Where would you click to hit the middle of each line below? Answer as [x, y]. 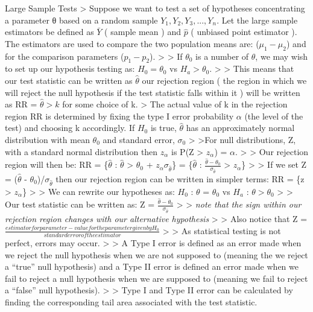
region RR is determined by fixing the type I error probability [119, 116]
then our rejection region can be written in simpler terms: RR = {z [180, 178]
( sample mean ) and [143, 32]
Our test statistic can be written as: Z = [80, 204]
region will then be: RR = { [57, 164]
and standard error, [139, 139]
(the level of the [274, 116]
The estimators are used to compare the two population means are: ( [132, 43]
